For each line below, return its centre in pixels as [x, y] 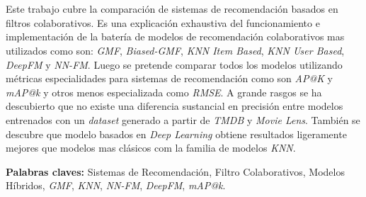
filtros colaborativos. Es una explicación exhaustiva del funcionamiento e [163, 22]
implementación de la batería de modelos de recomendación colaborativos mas [175, 36]
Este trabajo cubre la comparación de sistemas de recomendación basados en [172, 9]
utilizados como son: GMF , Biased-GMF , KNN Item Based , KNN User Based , [175, 50]
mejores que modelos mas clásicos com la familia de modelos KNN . [151, 148]
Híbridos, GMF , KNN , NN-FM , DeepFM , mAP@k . [116, 185]
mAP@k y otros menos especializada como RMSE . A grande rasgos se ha [164, 92]
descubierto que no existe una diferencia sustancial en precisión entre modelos [175, 106]
